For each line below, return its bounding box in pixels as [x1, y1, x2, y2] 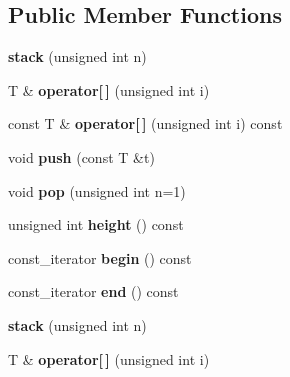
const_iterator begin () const [8, 247, 192, 268]
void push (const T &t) [8, 146, 155, 167]
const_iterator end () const [8, 281, 179, 302]
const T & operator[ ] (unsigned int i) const [8, 113, 283, 134]
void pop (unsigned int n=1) [8, 180, 186, 201]
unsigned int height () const [8, 214, 184, 235]
